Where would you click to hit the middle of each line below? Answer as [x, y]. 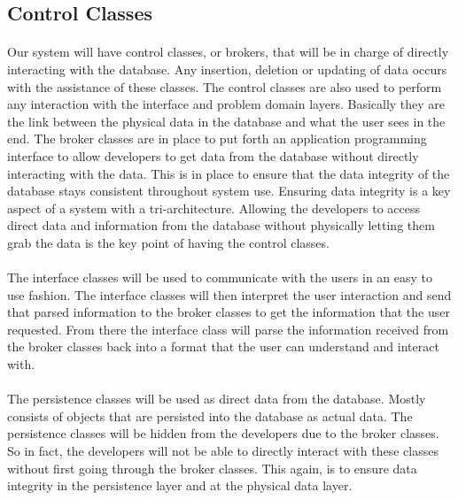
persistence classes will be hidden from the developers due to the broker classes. [223, 433]
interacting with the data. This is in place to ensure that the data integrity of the [229, 173]
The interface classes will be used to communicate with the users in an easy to [220, 277]
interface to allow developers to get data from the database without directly [213, 155]
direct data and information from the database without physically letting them [221, 225]
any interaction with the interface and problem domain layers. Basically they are [226, 104]
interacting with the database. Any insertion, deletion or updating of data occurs [227, 69]
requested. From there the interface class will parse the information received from [228, 329]
